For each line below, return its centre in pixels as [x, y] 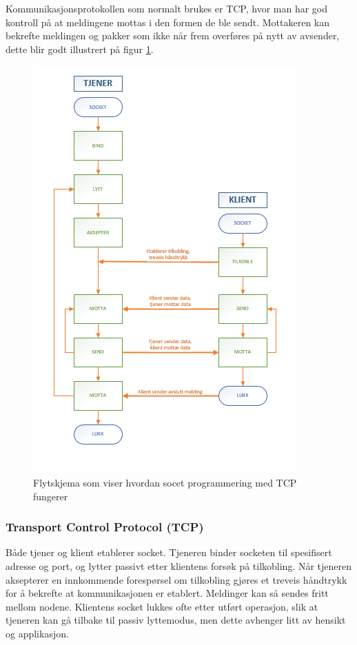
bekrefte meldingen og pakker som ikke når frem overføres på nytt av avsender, [173, 35]
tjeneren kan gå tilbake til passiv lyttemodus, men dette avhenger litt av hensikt [176, 620]
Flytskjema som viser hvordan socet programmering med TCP [165, 482]
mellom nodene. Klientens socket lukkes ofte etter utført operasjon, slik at [162, 606]
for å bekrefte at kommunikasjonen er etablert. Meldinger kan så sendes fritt [167, 593]
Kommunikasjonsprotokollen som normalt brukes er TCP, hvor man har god [167, 8]
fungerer [51, 496]
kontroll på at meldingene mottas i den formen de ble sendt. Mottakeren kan [168, 22]
